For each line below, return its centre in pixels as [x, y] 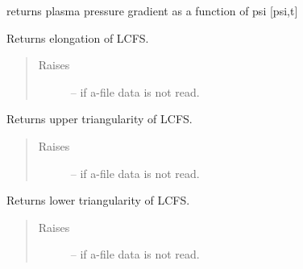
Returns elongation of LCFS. [78, 37]
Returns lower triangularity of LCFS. [98, 200]
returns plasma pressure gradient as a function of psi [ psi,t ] [152, 10]
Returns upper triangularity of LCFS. [100, 119]
